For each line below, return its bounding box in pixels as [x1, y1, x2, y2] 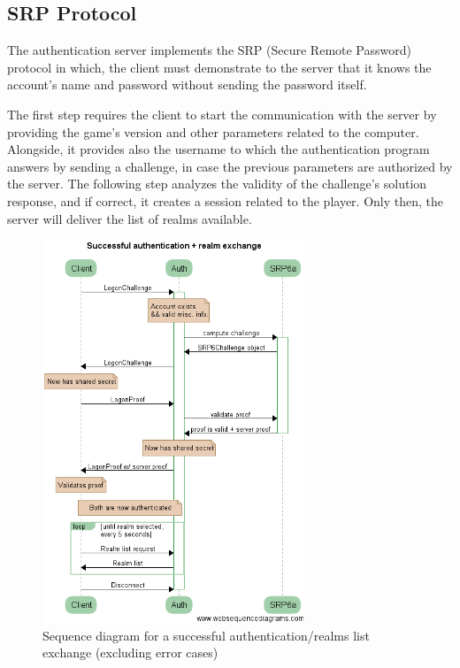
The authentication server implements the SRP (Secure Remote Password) [7, 41, 411, 59]
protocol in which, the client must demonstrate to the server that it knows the [7, 58, 432, 76]
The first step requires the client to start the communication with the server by [7, 104, 437, 123]
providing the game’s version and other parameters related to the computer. [7, 122, 419, 141]
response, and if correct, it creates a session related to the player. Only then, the [7, 191, 443, 210]
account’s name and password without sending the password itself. [7, 75, 367, 94]
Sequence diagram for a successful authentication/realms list [42, 626, 370, 644]
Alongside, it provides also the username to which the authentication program [7, 140, 430, 158]
